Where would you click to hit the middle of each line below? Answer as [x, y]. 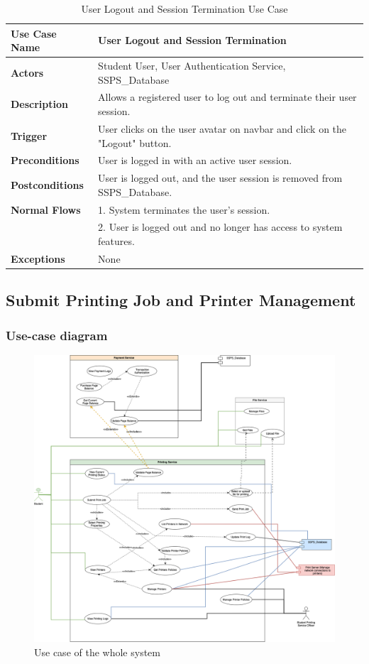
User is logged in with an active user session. [195, 160]
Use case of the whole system [97, 652]
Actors [27, 72]
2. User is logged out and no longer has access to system [220, 227]
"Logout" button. [135, 142]
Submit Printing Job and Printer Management [181, 300]
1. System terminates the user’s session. [184, 209]
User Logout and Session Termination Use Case [184, 9]
